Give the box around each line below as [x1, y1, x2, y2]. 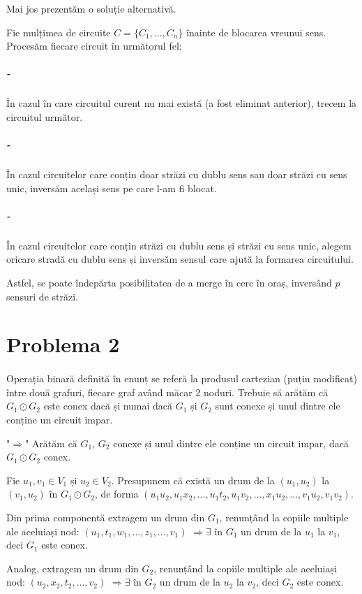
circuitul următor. [6, 109, 83, 124]
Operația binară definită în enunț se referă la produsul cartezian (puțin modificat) [6, 371, 357, 386]
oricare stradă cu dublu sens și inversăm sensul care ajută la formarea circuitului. [6, 252, 354, 266]
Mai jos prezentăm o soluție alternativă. [6, 1, 176, 15]
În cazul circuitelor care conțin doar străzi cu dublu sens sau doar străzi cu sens [6, 167, 347, 182]
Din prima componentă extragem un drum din [6, 509, 205, 524]
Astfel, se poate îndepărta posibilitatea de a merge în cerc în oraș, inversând [6, 275, 332, 290]
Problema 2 [6, 330, 120, 358]
